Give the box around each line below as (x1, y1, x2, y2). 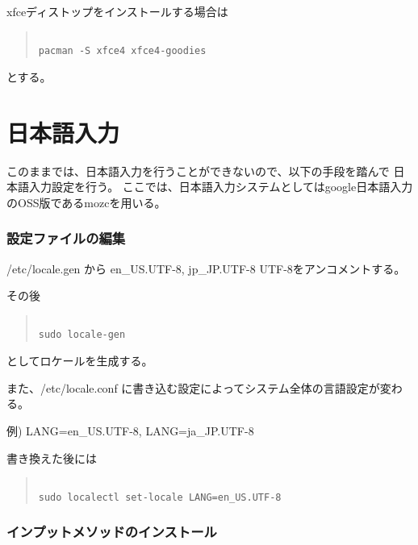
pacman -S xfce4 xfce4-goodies (38, 45, 207, 57)
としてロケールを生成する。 (6, 352, 153, 369)
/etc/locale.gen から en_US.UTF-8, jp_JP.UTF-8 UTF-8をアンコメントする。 (6, 260, 406, 277)
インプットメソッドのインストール (6, 522, 217, 542)
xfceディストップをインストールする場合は (6, 3, 228, 19)
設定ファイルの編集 (6, 228, 126, 248)
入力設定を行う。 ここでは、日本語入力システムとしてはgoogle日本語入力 (28, 178, 413, 195)
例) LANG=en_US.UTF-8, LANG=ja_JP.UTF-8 (6, 422, 254, 439)
